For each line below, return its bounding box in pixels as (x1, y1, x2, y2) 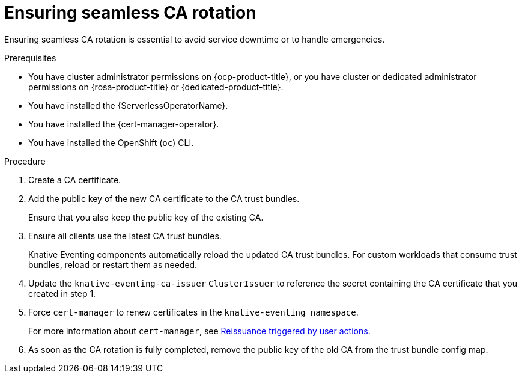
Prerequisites (4, 52, 56, 63)
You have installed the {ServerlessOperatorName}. (28, 100, 228, 111)
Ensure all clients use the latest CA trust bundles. (28, 230, 222, 241)
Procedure (4, 156, 46, 166)
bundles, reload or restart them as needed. (28, 259, 198, 270)
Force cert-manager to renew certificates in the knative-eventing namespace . (28, 306, 359, 317)
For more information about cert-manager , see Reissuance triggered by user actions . (28, 325, 371, 336)
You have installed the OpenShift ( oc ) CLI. (28, 137, 194, 148)
